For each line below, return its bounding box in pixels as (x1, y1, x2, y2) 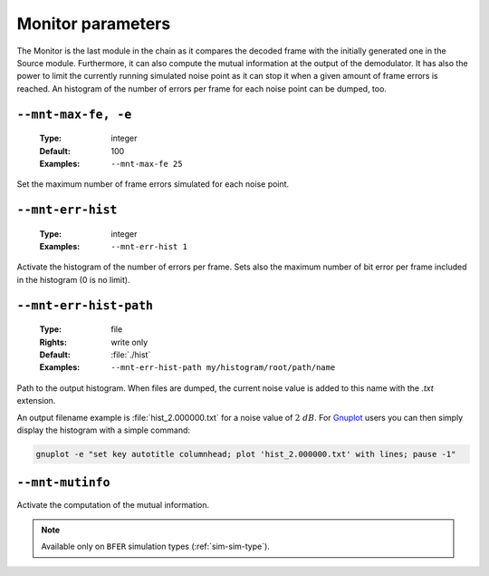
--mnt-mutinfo (16, 475, 110, 490)
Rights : (39, 337, 68, 347)
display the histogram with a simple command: (16, 425, 190, 435)
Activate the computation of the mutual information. (16, 499, 210, 510)
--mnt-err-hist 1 (110, 241, 187, 252)
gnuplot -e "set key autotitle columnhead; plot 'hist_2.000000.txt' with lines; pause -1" (35, 449, 456, 459)
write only (110, 337, 149, 347)
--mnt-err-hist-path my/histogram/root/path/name (110, 363, 336, 373)
